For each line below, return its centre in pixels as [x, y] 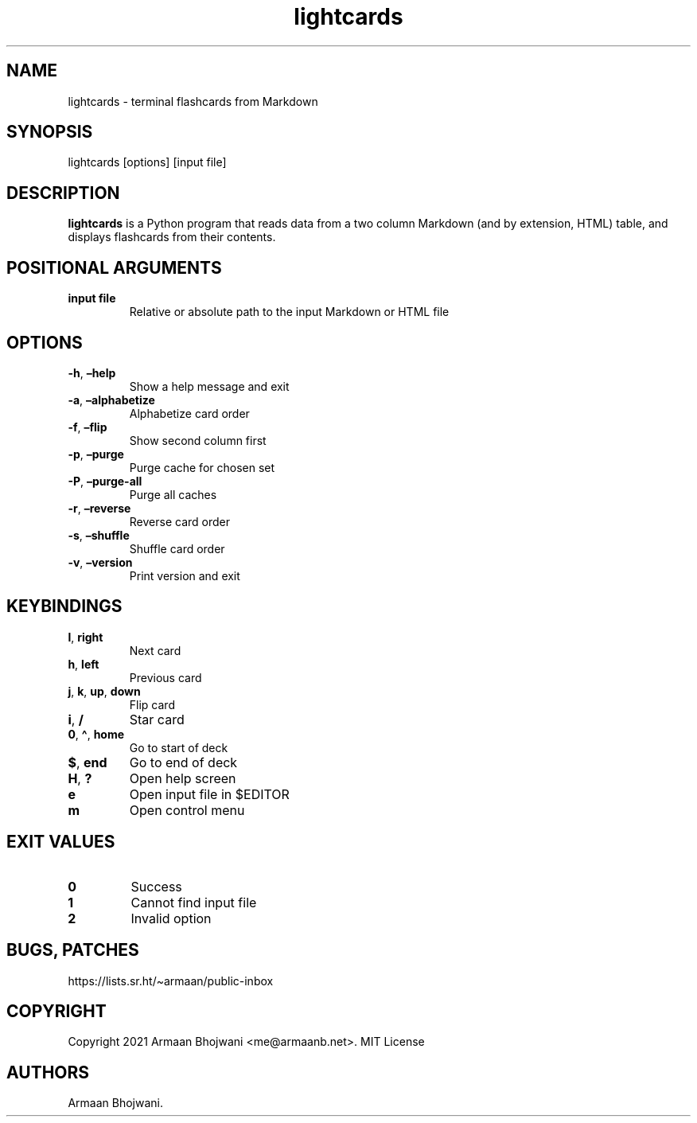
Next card [155, 650]
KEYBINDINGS [64, 606]
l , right [86, 637]
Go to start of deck [179, 747]
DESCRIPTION [63, 193]
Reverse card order [179, 521]
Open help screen [183, 778]
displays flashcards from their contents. [172, 237]
